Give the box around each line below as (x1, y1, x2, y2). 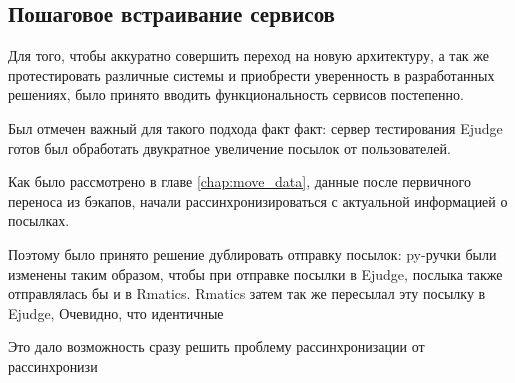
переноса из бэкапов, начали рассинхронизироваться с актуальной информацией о (8, 190, 508, 211)
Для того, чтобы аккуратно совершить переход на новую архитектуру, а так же (8, 45, 490, 66)
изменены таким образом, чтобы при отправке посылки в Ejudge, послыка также (8, 263, 503, 284)
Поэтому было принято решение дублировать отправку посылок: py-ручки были (8, 243, 497, 264)
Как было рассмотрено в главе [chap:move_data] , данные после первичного (8, 171, 471, 192)
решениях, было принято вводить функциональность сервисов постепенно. (8, 84, 464, 105)
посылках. (8, 210, 70, 231)
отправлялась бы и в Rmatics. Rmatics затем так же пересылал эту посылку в (8, 283, 486, 304)
